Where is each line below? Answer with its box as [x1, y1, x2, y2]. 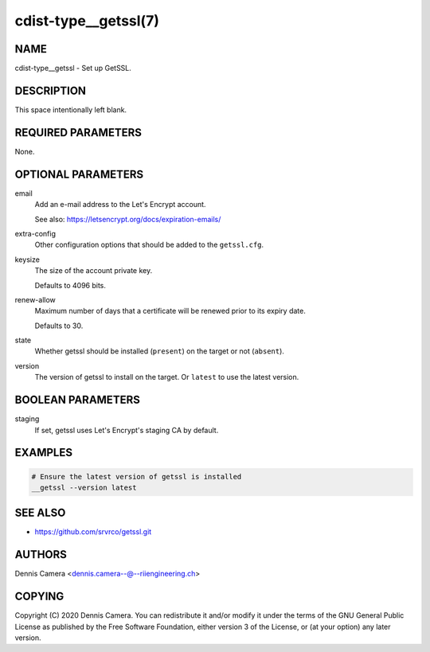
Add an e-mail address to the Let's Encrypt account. [34, 200, 206, 209]
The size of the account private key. [34, 266, 153, 275]
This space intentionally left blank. [14, 104, 127, 115]
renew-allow [14, 295, 56, 304]
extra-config [14, 228, 56, 238]
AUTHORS [14, 548, 68, 561]
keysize [14, 255, 40, 264]
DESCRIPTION [14, 84, 87, 97]
